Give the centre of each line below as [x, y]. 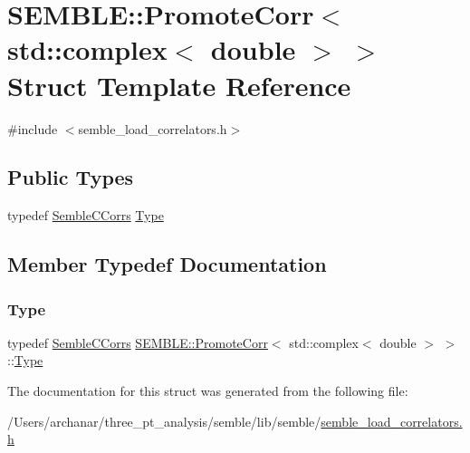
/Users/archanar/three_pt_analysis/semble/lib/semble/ [164, 421]
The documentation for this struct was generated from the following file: [208, 391]
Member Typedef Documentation [167, 264]
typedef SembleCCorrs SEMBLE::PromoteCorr [138, 342]
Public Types [71, 177]
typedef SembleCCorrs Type [86, 215]
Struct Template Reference [179, 85]
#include [33, 128]
